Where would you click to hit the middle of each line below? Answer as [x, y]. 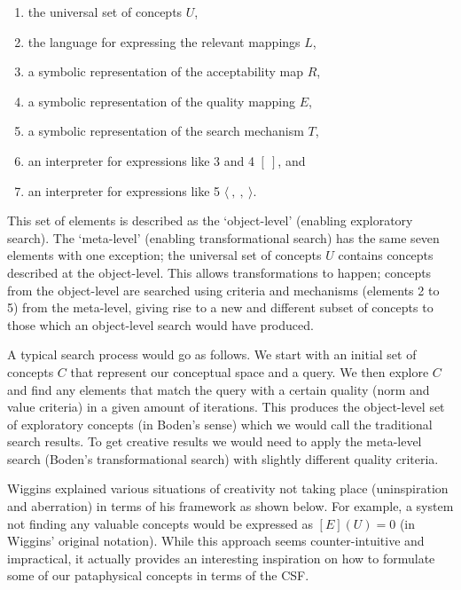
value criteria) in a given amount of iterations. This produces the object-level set [226, 407]
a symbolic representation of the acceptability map [165, 71]
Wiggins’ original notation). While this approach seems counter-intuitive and [216, 541]
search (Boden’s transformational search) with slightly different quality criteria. [223, 458]
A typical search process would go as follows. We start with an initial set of [212, 354]
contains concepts [386, 255]
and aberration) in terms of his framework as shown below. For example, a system [230, 506]
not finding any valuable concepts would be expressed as [160, 523]
